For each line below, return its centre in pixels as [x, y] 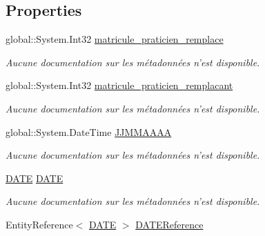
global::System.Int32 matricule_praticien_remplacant [119, 85]
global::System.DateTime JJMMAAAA [89, 131]
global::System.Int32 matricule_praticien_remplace [115, 39]
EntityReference [39, 224]
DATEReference [169, 224]
